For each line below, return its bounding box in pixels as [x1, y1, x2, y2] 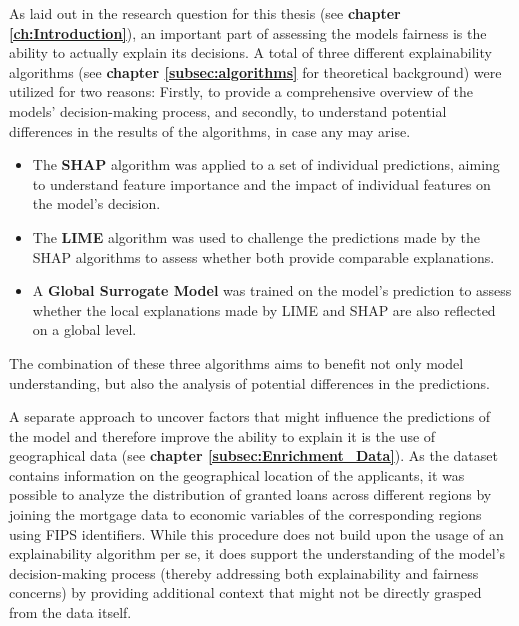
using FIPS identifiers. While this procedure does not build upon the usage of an [9, 523, 504, 544]
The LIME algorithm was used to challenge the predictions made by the [32, 226, 480, 247]
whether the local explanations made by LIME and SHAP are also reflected [32, 299, 496, 320]
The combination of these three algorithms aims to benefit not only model [9, 352, 464, 373]
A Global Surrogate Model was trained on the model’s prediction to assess [32, 280, 512, 301]
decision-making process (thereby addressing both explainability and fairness [9, 562, 479, 583]
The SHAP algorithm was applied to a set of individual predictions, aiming [32, 154, 500, 175]
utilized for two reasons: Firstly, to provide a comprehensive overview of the [9, 81, 473, 102]
